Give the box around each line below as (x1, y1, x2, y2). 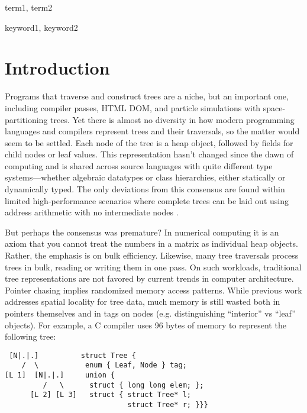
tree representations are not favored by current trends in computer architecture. (5, 272, 294, 285)
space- (263, 101, 286, 114)
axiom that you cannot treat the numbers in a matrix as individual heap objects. (5, 237, 298, 250)
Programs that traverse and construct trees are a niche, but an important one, (5, 90, 289, 102)
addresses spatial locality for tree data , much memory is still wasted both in (5, 295, 280, 308)
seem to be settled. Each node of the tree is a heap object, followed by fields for (5, 136, 293, 149)
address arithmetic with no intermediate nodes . (5, 206, 179, 218)
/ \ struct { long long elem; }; (43, 380, 204, 389)
